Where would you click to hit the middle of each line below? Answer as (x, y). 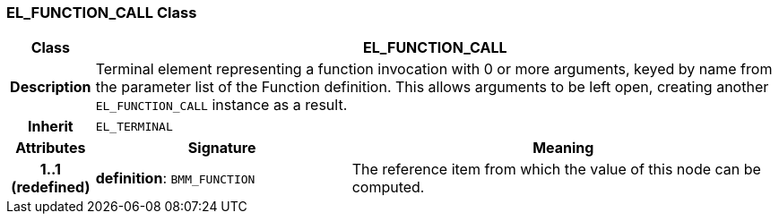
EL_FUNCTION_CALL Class (102, 13)
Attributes (51, 148)
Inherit (50, 127)
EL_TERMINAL (134, 126)
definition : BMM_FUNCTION (175, 178)
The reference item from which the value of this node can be (556, 170)
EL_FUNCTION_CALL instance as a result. (221, 105)
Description (51, 87)
